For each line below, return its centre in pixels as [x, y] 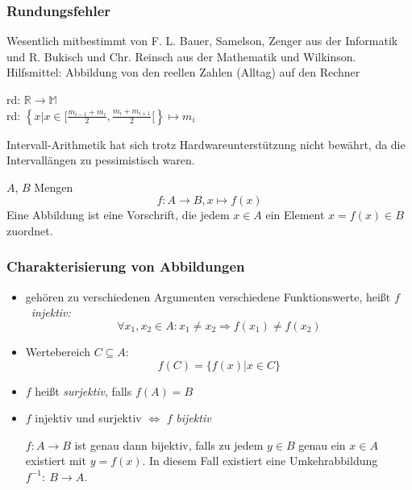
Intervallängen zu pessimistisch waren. [101, 160]
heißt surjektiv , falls [83, 390]
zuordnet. [30, 230]
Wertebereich [58, 351]
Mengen [54, 187]
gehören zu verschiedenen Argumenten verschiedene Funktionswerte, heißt [208, 296]
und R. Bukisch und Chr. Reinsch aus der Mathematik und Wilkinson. [181, 56]
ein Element [295, 215]
